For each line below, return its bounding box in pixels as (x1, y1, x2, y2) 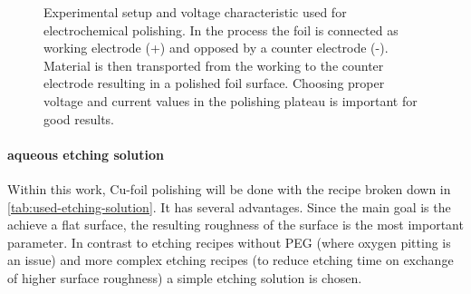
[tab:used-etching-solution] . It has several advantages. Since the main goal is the (7, 197, 451, 216)
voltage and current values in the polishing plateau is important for (43, 91, 418, 110)
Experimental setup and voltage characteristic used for (43, 3, 347, 21)
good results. (43, 109, 114, 128)
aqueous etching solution (7, 144, 165, 163)
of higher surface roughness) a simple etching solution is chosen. (7, 268, 362, 287)
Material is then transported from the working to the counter (43, 55, 384, 74)
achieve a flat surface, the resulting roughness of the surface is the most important (7, 215, 464, 234)
